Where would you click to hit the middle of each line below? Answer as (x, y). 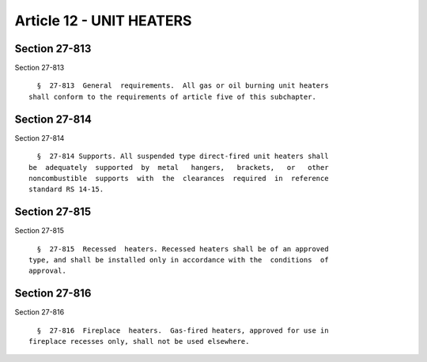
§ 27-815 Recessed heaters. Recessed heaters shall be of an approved (183, 249)
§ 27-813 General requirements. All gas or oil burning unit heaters (183, 86)
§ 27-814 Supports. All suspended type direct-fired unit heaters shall (183, 156)
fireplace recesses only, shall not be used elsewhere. (139, 341)
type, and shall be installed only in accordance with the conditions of (179, 260)
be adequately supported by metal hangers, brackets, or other (179, 167)
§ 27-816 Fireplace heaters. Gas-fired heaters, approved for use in (183, 330)
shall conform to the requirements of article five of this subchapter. (172, 96)
